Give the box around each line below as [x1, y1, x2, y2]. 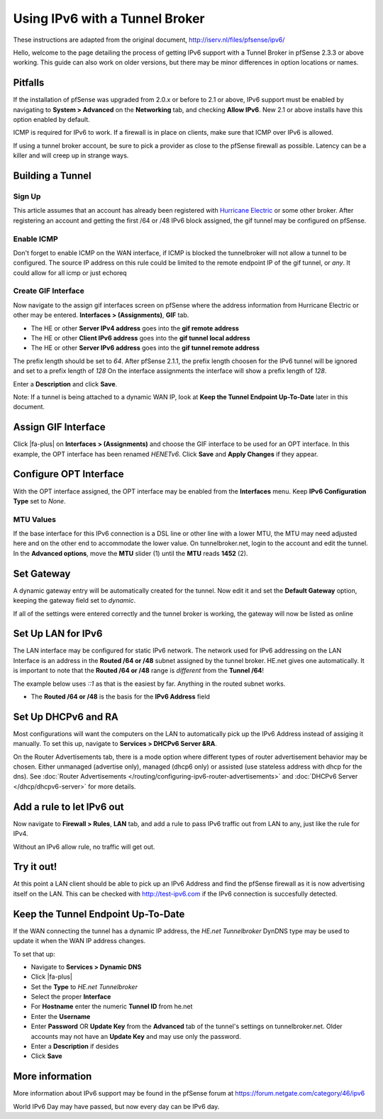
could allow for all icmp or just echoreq [13, 268, 127, 277]
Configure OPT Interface [13, 468, 124, 480]
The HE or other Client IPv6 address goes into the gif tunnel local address [30, 333, 251, 342]
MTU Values [13, 514, 57, 524]
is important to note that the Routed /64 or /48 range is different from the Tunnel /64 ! [13, 667, 264, 675]
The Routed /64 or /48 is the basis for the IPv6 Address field [30, 692, 211, 701]
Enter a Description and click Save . [13, 379, 118, 388]
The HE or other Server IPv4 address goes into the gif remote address [30, 323, 239, 333]
